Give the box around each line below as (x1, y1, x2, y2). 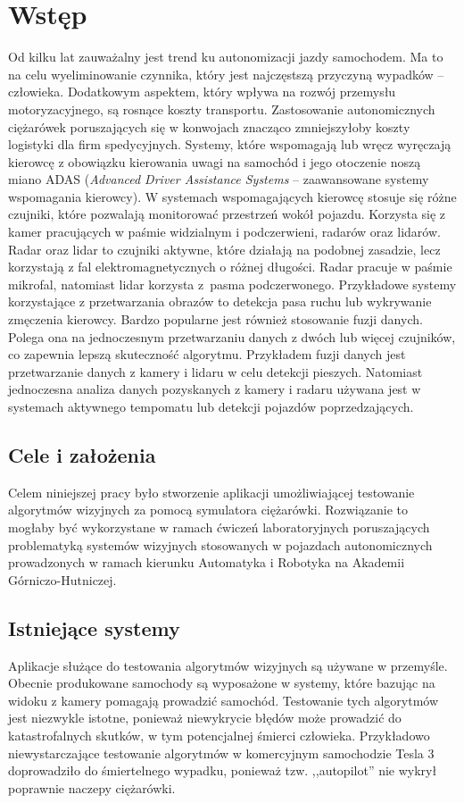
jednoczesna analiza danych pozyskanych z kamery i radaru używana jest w (8, 380, 421, 398)
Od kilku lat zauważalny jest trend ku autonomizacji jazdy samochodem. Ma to (8, 47, 443, 66)
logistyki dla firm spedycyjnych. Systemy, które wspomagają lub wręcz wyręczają (8, 135, 452, 154)
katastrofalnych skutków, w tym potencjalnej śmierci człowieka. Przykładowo (8, 725, 430, 744)
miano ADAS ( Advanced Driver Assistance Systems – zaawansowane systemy (8, 170, 429, 188)
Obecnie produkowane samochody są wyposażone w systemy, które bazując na (8, 673, 435, 692)
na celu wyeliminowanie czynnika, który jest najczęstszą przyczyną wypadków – (8, 64, 444, 83)
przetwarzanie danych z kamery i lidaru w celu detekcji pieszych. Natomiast (8, 362, 423, 381)
